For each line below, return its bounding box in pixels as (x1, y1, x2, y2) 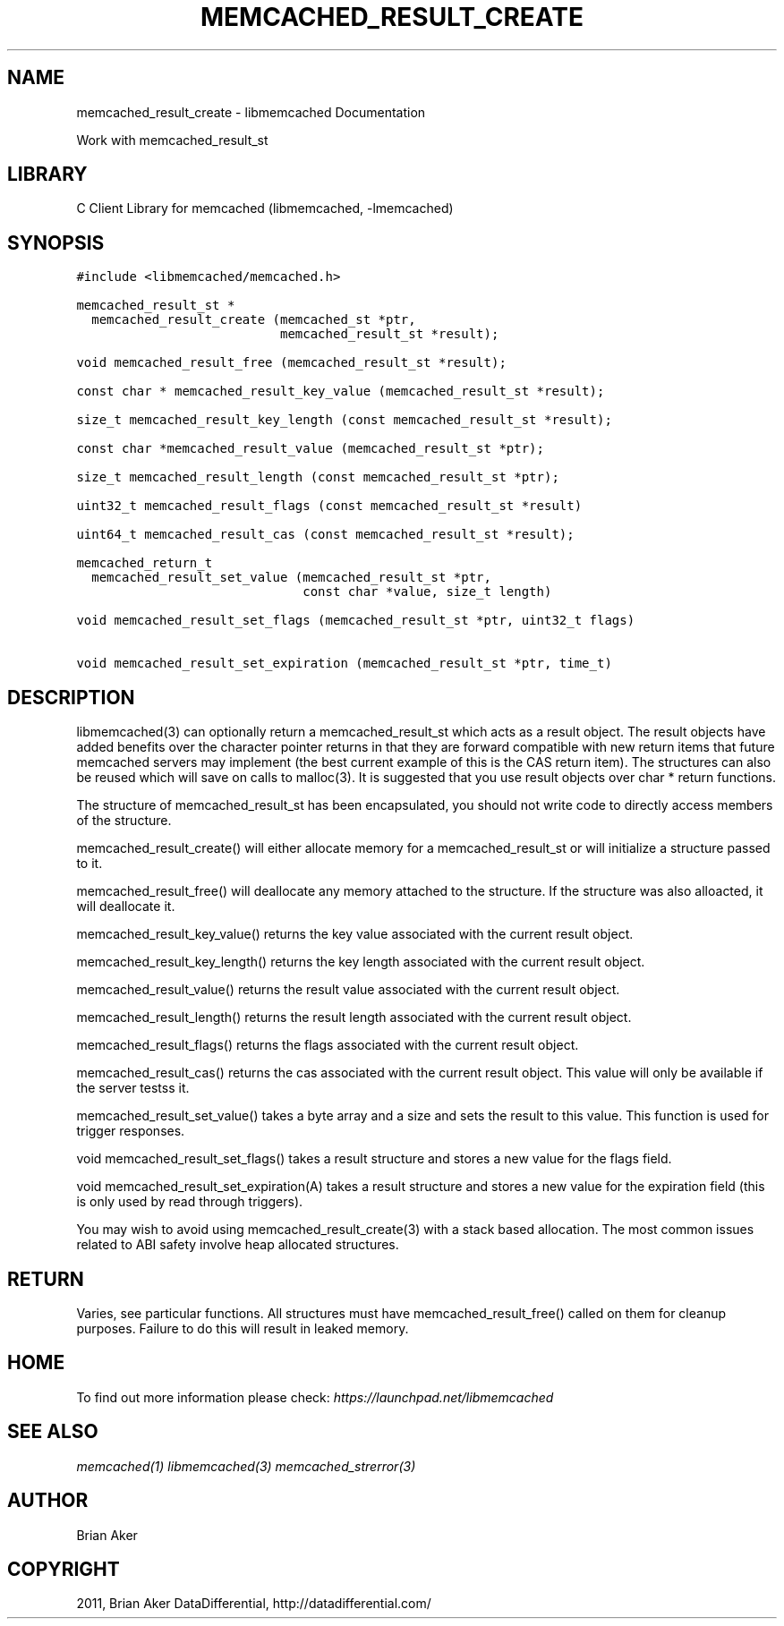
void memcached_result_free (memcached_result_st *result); (76, 355, 507, 370)
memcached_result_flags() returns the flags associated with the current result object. (76, 1037, 579, 1053)
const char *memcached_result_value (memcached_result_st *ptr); (76, 441, 544, 456)
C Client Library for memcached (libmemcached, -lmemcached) (76, 200, 454, 217)
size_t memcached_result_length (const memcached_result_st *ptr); (76, 470, 559, 485)
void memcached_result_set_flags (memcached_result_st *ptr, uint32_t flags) (76, 613, 635, 628)
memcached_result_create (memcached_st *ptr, (91, 312, 416, 328)
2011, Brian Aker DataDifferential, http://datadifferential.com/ (76, 1596, 431, 1612)
